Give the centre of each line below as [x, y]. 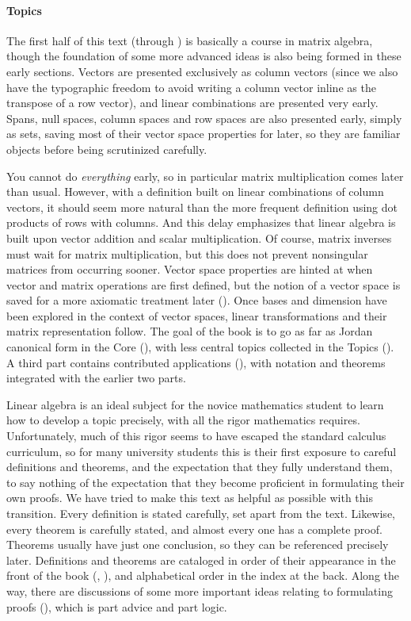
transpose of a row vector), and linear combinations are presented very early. [192, 103]
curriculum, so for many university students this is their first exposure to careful [202, 451]
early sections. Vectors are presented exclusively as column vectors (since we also [202, 71]
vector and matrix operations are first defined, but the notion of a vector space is [204, 284]
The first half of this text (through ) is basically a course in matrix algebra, [190, 40]
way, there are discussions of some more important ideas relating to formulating [200, 590]
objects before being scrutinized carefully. [107, 149]
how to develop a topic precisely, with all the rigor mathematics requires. [183, 420]
